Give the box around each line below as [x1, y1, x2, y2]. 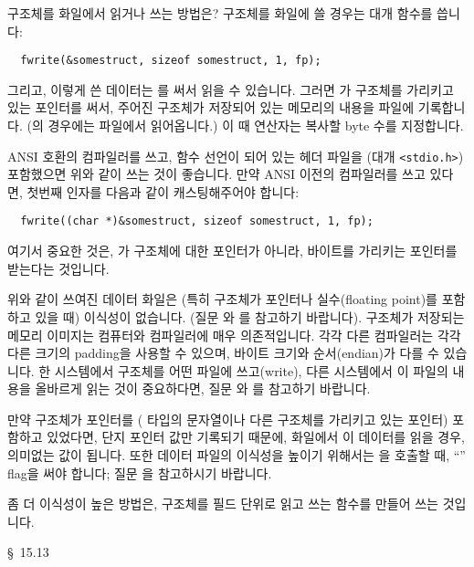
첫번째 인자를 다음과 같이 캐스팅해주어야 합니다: [26, 182, 300, 201]
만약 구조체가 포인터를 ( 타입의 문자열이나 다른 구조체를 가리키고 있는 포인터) [7, 409, 448, 428]
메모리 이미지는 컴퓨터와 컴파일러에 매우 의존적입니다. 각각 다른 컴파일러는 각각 [7, 325, 461, 344]
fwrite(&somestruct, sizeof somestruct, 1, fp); [20, 54, 321, 68]
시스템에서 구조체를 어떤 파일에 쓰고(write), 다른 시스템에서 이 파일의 [54, 361, 448, 380]
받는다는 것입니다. [7, 258, 110, 278]
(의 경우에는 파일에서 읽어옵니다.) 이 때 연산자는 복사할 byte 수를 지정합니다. [26, 116, 464, 135]
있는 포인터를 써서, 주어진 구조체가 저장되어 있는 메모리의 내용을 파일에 [7, 98, 415, 117]
